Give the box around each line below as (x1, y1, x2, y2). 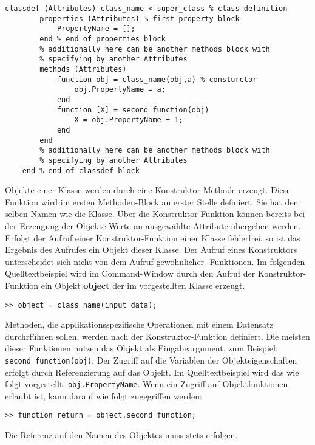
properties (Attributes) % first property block (39, 14, 240, 23)
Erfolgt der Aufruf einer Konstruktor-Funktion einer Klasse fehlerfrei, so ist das (5, 231, 300, 244)
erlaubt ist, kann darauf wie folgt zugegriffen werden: (5, 389, 202, 402)
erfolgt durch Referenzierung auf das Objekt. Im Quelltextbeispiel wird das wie (5, 365, 299, 378)
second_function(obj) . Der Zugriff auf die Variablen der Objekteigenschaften (5, 353, 297, 366)
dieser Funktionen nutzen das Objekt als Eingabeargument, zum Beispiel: (5, 342, 278, 354)
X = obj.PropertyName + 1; (74, 116, 183, 125)
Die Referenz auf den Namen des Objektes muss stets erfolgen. (5, 429, 238, 441)
